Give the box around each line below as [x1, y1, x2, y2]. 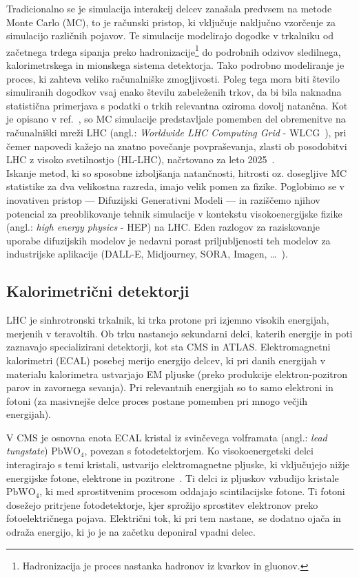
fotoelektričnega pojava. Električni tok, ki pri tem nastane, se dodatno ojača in [6, 511, 341, 525]
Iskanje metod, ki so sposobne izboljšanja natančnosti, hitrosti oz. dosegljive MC [6, 165, 347, 180]
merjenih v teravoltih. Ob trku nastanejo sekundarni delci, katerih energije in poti [6, 326, 353, 340]
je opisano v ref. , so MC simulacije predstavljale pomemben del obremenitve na [6, 112, 346, 126]
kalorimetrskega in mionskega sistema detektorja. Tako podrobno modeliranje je [6, 58, 345, 72]
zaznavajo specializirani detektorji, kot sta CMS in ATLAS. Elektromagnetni [6, 339, 331, 354]
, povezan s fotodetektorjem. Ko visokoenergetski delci [84, 443, 314, 458]
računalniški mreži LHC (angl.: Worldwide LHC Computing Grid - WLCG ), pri [6, 125, 347, 139]
